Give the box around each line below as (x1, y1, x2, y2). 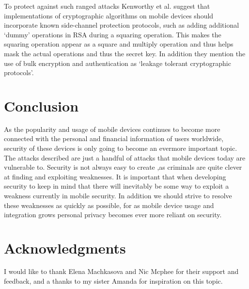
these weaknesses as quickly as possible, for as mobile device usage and (4, 200, 214, 210)
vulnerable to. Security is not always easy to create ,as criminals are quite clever (4, 162, 242, 172)
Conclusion (4, 96, 79, 115)
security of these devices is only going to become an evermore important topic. (4, 143, 237, 153)
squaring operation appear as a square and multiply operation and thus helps (4, 39, 233, 49)
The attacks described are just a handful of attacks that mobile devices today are (4, 152, 246, 162)
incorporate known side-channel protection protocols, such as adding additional (4, 20, 239, 30)
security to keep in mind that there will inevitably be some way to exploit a (4, 181, 229, 191)
